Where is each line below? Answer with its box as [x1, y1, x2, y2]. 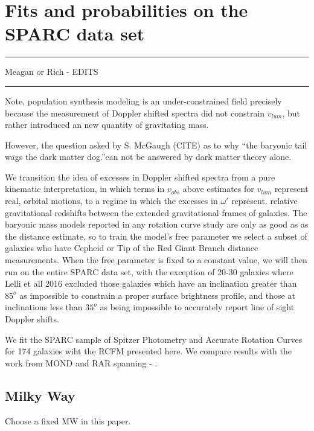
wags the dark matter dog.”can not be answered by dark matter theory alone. [5, 150, 292, 163]
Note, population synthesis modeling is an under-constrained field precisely [5, 94, 282, 107]
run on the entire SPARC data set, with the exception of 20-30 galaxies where [5, 265, 293, 278]
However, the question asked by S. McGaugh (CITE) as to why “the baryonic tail [5, 138, 307, 151]
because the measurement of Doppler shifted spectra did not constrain [5, 106, 265, 119]
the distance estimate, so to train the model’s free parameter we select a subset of [5, 229, 307, 242]
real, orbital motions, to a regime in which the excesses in [5, 194, 218, 207]
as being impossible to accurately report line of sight [100, 301, 295, 313]
